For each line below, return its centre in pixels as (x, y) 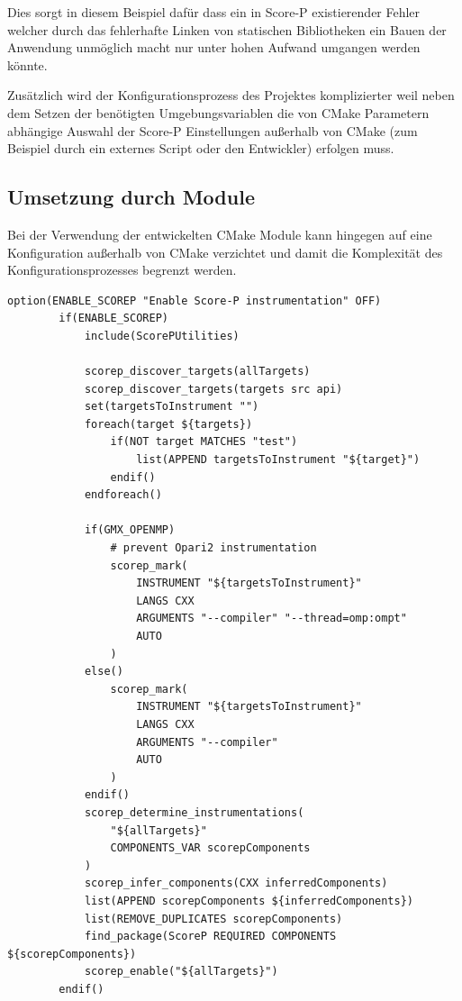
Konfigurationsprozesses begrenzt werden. (122, 270)
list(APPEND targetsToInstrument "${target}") (278, 460)
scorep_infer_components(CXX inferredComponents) (236, 883)
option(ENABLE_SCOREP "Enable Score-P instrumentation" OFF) (195, 300)
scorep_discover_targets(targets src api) (213, 389)
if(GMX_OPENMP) (130, 530)
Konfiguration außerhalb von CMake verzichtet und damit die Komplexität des (225, 252)
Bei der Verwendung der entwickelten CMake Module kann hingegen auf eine (220, 234)
